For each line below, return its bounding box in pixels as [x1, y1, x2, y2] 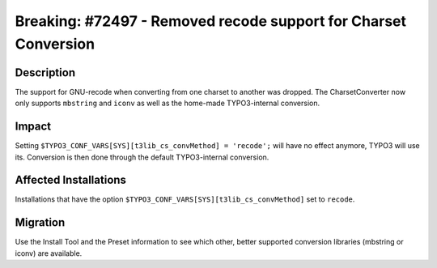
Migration [15, 215, 66, 230]
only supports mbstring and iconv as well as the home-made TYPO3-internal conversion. [15, 98, 320, 108]
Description [15, 66, 76, 79]
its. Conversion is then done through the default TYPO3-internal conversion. [15, 152, 269, 162]
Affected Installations [15, 173, 127, 187]
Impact [15, 120, 52, 134]
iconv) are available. [15, 248, 83, 258]
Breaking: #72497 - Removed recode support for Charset [15, 12, 407, 30]
